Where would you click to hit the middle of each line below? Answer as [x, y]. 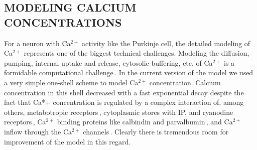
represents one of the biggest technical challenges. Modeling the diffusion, [137, 53]
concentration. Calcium [185, 82]
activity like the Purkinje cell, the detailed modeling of [166, 43]
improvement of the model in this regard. [68, 141]
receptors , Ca [25, 122]
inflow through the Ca [38, 131]
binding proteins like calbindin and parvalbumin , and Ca [145, 122]
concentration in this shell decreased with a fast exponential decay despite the [124, 92]
